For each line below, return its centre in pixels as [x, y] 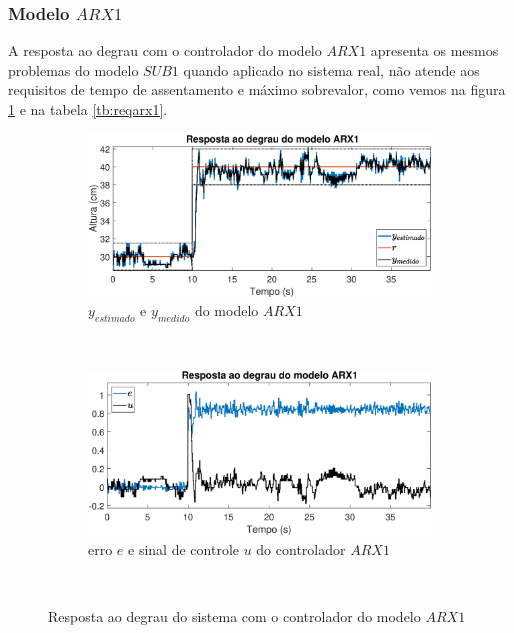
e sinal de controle [183, 548]
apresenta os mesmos [434, 50]
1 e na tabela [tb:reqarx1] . [88, 109]
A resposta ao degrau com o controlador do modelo [165, 50]
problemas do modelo [73, 69]
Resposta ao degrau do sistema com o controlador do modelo [234, 615]
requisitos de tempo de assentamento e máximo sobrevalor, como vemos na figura [257, 89]
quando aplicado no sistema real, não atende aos [331, 69]
